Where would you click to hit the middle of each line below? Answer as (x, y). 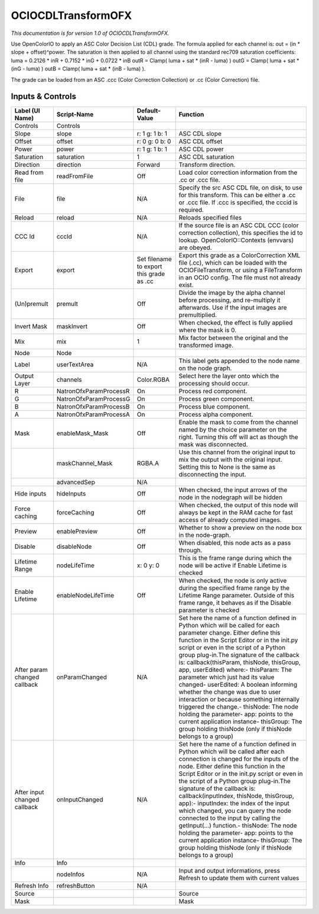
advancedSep (76, 482)
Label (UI (27, 111)
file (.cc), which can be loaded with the (233, 263)
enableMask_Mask (82, 433)
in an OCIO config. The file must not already (240, 278)
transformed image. (206, 345)
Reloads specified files (210, 218)
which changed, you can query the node (235, 811)
